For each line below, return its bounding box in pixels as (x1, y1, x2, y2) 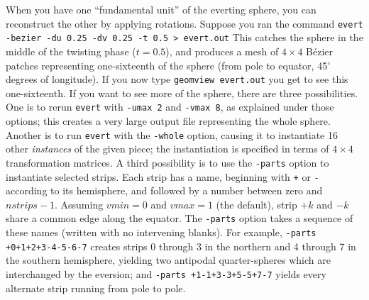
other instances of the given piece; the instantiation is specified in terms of (6, 141, 329, 156)
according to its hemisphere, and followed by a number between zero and (6, 183, 323, 198)
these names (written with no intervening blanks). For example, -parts (6, 225, 316, 239)
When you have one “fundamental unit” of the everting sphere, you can (6, 2, 316, 16)
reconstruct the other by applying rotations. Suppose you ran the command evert (6, 16, 363, 30)
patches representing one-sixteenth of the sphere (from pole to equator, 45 (6, 57, 328, 72)
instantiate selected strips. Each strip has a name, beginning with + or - (6, 169, 319, 184)
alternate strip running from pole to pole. (6, 280, 186, 295)
